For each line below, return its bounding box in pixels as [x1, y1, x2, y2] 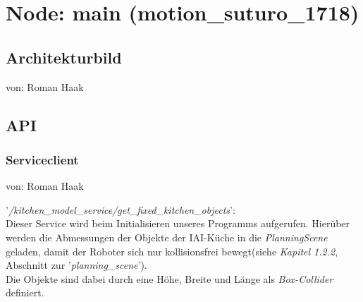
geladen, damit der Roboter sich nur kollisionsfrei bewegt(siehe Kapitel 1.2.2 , [6, 243, 338, 258]
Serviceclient [6, 150, 79, 168]
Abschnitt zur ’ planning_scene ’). [6, 258, 147, 272]
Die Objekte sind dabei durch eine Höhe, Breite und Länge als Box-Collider [6, 271, 333, 286]
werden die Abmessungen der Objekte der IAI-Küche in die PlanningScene [6, 229, 328, 244]
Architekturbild [6, 46, 122, 68]
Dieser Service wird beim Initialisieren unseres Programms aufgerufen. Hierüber [6, 216, 350, 231]
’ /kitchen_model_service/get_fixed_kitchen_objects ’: [6, 202, 235, 217]
